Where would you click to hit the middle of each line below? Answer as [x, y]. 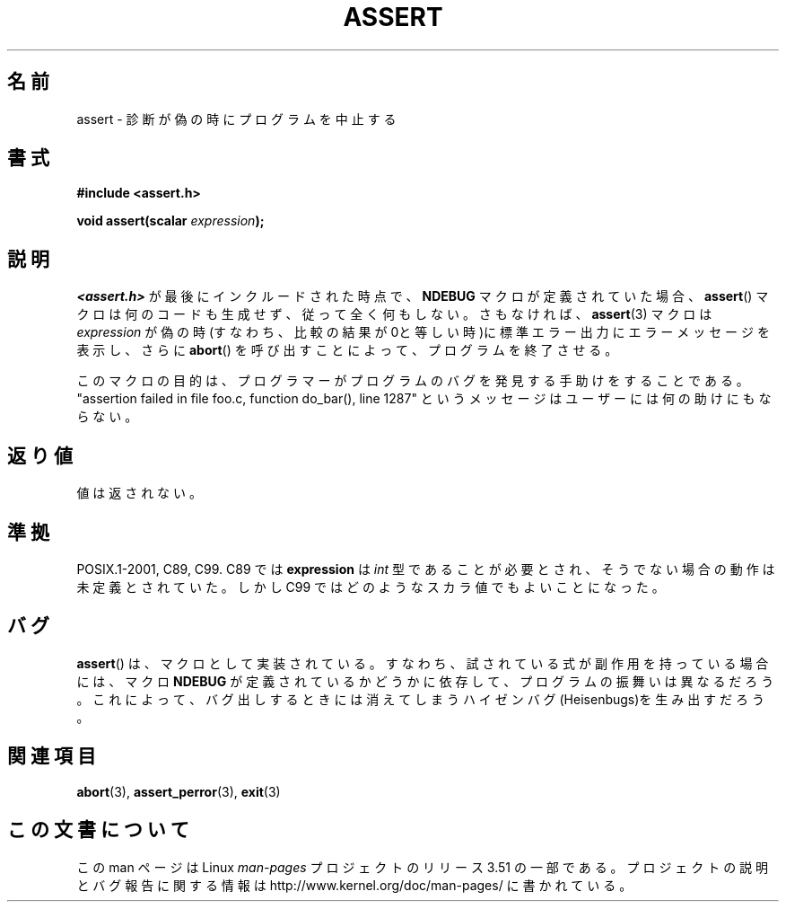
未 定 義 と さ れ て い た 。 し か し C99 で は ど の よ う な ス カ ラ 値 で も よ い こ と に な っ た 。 [371, 587]
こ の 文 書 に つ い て [98, 830]
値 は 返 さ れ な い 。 [139, 493]
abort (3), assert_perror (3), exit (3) [179, 791]
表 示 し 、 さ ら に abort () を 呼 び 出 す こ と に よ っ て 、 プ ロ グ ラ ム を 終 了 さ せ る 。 [347, 350]
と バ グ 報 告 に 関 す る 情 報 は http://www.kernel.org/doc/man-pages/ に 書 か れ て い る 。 [354, 885]
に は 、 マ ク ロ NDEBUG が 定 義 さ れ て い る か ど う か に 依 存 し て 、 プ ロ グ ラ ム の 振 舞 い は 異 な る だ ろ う [425, 681]
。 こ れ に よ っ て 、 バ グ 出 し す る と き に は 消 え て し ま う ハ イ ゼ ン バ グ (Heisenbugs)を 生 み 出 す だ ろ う [420, 699]
